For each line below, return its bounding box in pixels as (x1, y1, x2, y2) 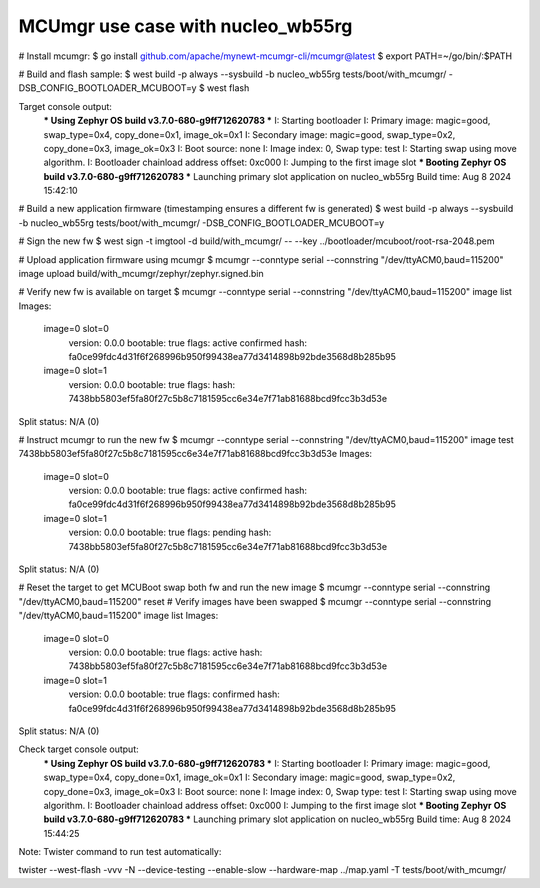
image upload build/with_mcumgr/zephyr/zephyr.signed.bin (18, 268, 264, 280)
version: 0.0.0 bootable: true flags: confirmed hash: (68, 688, 280, 700)
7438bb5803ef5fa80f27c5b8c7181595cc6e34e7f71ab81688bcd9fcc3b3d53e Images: (18, 448, 373, 460)
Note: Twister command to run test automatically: (18, 846, 222, 858)
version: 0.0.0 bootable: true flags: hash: (68, 378, 235, 390)
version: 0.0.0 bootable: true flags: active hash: (68, 646, 263, 658)
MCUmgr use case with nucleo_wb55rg (18, 15, 353, 37)
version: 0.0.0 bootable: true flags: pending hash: (68, 526, 272, 539)
